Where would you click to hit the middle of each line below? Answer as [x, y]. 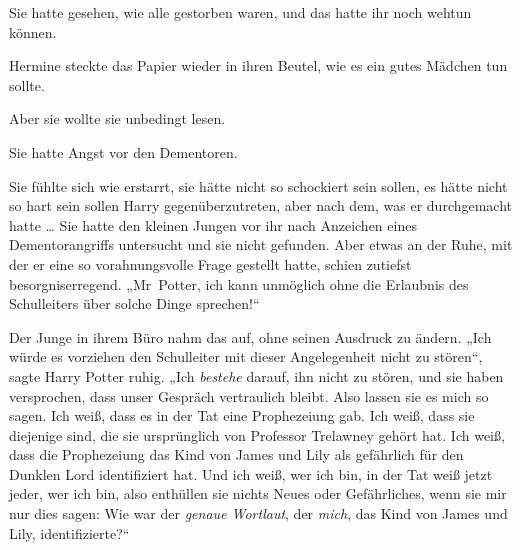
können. [33, 31]
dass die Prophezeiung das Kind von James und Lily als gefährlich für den [236, 454]
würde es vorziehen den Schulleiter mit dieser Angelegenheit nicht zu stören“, [246, 356]
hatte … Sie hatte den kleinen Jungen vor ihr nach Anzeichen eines [213, 224]
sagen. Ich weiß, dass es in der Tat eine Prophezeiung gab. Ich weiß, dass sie [242, 415]
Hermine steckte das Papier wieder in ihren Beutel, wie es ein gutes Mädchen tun [258, 65]
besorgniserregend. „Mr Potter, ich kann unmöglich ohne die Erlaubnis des [239, 283]
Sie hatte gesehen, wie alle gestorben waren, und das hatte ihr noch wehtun [240, 12]
